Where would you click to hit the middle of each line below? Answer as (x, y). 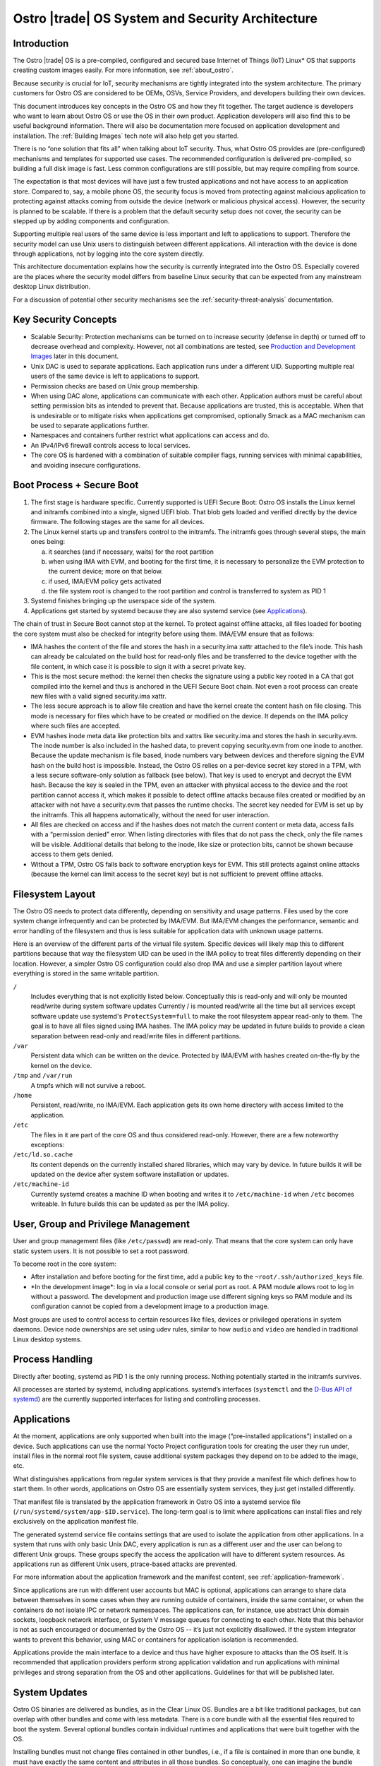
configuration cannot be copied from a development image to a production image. (150, 1306)
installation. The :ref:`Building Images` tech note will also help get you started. (126, 136)
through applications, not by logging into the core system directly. (109, 254)
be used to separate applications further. (90, 426)
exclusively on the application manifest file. (76, 1522)
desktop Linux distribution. (52, 287)
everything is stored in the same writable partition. (86, 973)
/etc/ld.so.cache (43, 1155)
